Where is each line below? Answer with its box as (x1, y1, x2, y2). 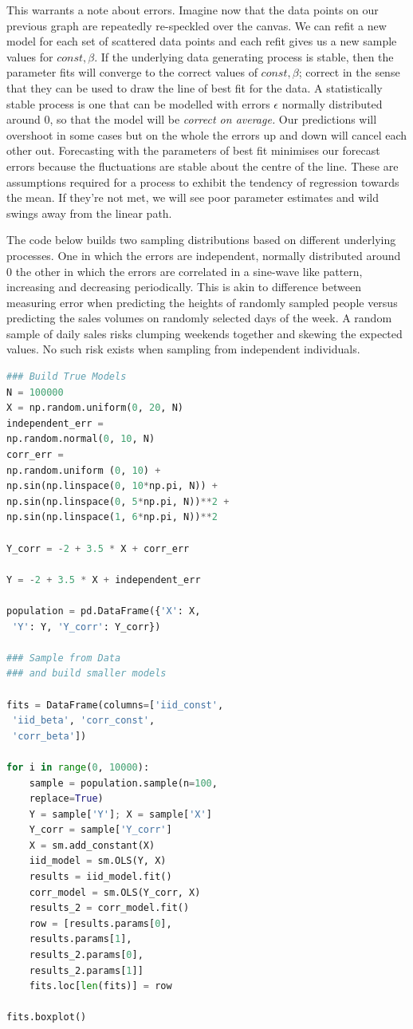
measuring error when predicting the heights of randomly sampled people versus (6, 294, 398, 310)
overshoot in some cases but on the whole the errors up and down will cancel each (6, 126, 407, 143)
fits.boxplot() (6, 1011, 87, 1023)
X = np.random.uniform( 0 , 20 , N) (6, 402, 183, 414)
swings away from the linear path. (6, 204, 172, 221)
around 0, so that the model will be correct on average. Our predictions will (6, 111, 377, 128)
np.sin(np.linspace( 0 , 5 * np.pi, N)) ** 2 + (6, 495, 230, 507)
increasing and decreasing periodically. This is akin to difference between (6, 278, 361, 295)
